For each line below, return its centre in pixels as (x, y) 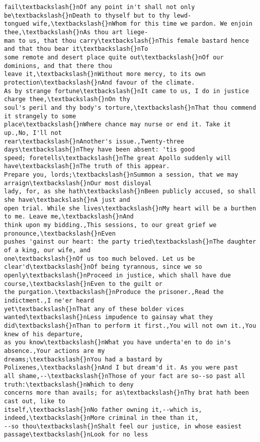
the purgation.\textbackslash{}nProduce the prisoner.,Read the (114, 292)
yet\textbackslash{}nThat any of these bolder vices (94, 309)
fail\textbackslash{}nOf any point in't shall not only (100, 7)
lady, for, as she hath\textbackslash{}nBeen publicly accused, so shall (130, 192)
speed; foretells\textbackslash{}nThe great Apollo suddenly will (118, 158)
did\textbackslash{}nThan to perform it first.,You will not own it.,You (130, 325)
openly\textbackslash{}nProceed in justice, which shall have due (118, 275)
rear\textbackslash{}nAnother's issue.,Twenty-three (94, 141)
